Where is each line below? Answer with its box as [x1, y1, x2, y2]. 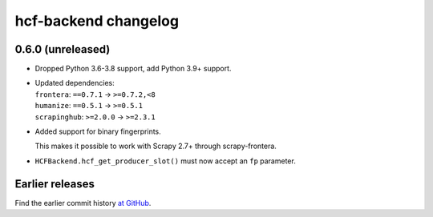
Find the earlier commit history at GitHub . [14, 198, 152, 207]
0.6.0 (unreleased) [14, 42, 111, 56]
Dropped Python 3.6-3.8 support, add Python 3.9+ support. [34, 64, 232, 74]
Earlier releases [14, 177, 95, 191]
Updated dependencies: [34, 78, 115, 88]
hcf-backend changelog [14, 12, 180, 30]
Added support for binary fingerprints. [34, 127, 162, 136]
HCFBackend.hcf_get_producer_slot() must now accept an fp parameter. [34, 156, 296, 166]
